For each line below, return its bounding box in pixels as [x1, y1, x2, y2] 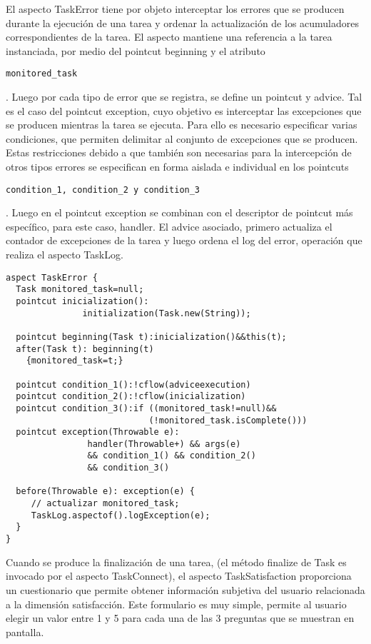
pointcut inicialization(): [16, 296, 149, 306]
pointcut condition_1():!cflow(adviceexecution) [16, 379, 251, 390]
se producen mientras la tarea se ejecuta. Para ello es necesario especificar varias [6, 117, 357, 132]
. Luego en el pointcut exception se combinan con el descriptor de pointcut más [6, 205, 353, 220]
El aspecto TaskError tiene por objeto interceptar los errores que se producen [6, 1, 345, 16]
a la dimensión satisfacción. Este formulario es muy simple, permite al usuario [6, 596, 347, 611]
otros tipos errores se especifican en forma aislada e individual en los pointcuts [6, 159, 349, 173]
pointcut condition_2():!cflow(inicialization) [16, 391, 246, 402]
